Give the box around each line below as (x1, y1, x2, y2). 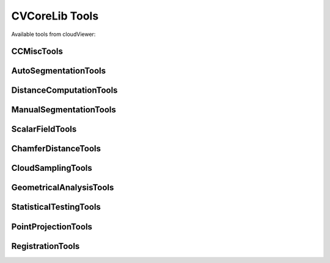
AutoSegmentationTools (11, 66, 106, 76)
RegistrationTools (11, 241, 80, 251)
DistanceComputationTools (11, 85, 118, 96)
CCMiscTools (11, 46, 64, 57)
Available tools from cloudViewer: (11, 31, 96, 38)
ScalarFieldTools (11, 124, 77, 134)
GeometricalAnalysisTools (11, 182, 114, 193)
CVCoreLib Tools (11, 9, 99, 23)
